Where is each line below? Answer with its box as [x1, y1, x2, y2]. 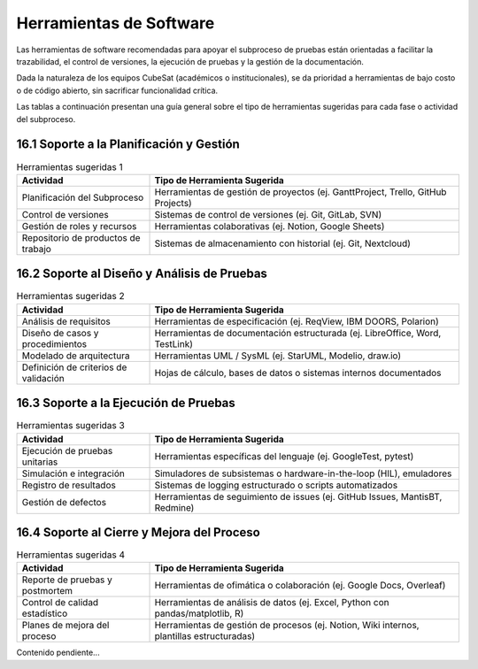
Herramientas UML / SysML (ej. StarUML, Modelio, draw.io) [154, 350, 402, 362]
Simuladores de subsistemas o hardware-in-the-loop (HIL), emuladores [154, 467, 452, 480]
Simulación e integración [21, 467, 126, 480]
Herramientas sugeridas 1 [16, 160, 123, 173]
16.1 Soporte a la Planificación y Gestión [16, 137, 241, 152]
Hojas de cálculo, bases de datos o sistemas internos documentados [154, 366, 442, 379]
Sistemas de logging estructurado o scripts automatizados [154, 479, 398, 491]
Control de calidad [21, 596, 99, 609]
